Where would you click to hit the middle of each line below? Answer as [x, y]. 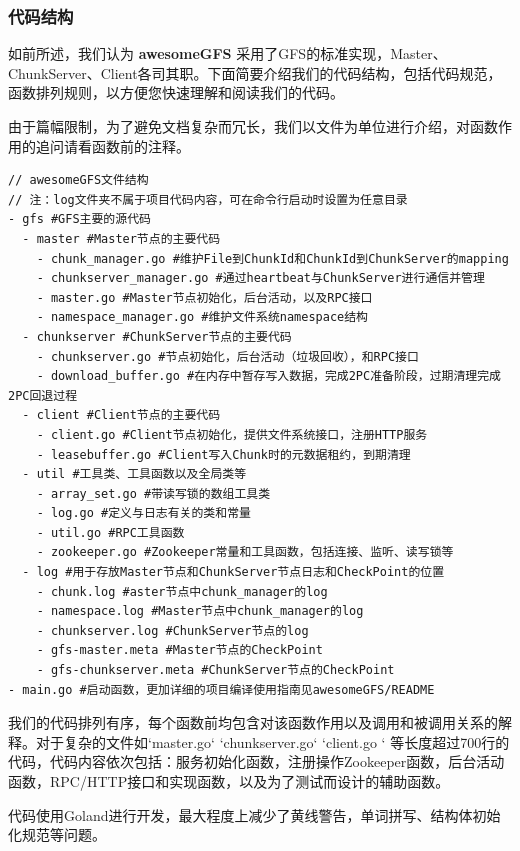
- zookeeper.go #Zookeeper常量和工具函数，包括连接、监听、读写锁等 [245, 552]
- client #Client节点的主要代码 [121, 415]
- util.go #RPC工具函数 [110, 532]
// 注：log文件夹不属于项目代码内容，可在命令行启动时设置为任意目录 [208, 199]
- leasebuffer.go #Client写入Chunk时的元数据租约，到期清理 [223, 454]
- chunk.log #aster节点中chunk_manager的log [182, 591]
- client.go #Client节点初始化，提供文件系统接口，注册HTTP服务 [232, 434]
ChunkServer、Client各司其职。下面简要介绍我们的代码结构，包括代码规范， [255, 72]
